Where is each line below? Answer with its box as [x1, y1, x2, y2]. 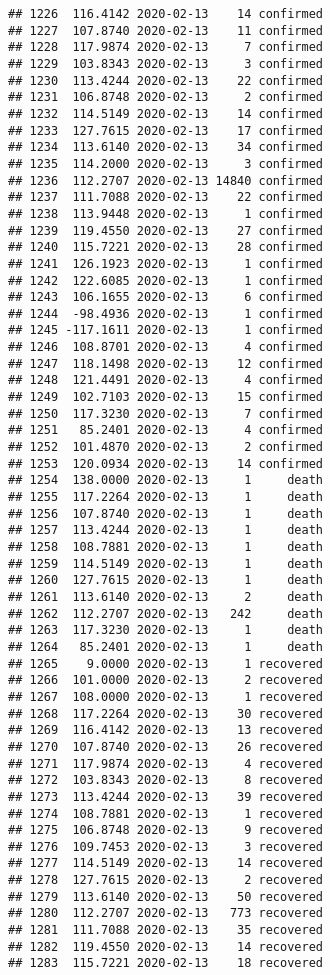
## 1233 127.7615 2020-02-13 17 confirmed [8, 123, 323, 138]
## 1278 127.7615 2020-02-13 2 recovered [8, 873, 323, 888]
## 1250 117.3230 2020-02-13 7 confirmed [8, 406, 323, 421]
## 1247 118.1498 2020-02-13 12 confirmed [8, 356, 323, 371]
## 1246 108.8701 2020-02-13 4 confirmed [8, 340, 323, 355]
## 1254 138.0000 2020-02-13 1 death [8, 473, 323, 488]
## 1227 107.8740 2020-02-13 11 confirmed [8, 23, 323, 38]
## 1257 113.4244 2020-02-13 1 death [8, 523, 323, 538]
